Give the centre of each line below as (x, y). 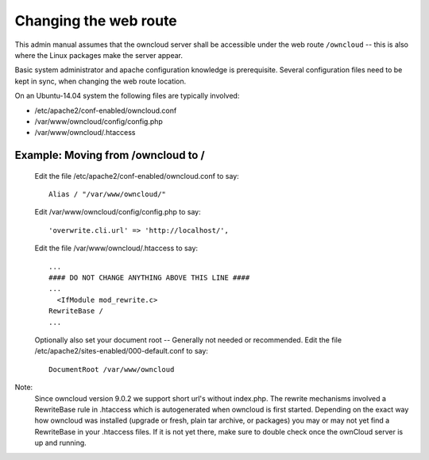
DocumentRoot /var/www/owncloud (112, 369)
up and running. (60, 443)
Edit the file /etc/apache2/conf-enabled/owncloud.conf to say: (137, 176)
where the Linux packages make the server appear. (99, 55)
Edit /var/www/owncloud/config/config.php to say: (118, 212)
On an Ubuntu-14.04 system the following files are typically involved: (127, 96)
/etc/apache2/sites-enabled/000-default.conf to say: (121, 351)
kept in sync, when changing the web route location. (100, 81)
